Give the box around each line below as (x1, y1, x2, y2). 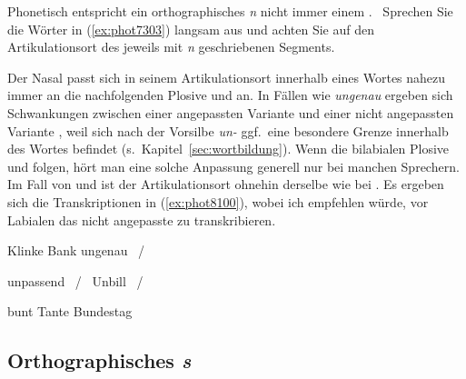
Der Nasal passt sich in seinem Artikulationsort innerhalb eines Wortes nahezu (7, 67, 446, 86)
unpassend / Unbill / (7, 271, 144, 290)
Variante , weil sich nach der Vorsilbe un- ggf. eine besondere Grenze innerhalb (7, 121, 449, 140)
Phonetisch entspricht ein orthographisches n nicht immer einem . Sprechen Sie (7, 2, 453, 20)
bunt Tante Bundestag (7, 302, 133, 321)
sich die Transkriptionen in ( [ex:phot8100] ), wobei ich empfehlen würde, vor (7, 192, 429, 211)
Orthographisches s (7, 346, 192, 374)
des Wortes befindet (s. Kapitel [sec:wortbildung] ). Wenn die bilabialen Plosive (7, 139, 450, 158)
